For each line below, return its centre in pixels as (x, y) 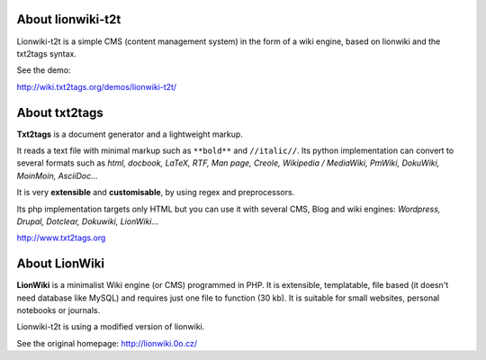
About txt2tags (60, 112)
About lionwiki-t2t (69, 19)
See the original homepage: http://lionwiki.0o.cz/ (107, 343)
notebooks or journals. (58, 310)
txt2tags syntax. (46, 53)
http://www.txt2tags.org (61, 238)
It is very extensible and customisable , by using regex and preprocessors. (156, 193)
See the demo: (44, 70)
